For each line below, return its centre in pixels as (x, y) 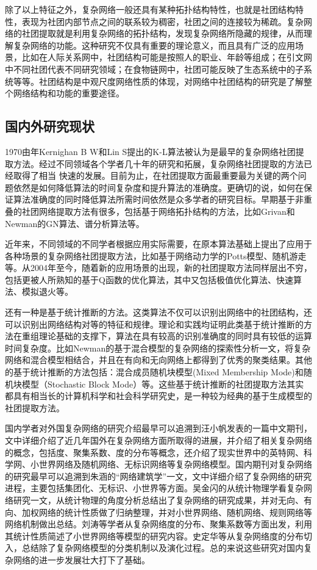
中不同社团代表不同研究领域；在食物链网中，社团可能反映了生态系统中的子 (154, 69)
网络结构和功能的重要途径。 (69, 93)
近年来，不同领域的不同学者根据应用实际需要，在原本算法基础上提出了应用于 (158, 244)
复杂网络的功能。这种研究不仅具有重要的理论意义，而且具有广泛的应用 (154, 45)
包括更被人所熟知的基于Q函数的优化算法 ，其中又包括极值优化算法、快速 (149, 279)
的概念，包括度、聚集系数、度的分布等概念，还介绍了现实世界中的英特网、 (154, 452)
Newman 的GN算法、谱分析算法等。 (75, 223)
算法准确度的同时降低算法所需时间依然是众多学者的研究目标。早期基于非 (158, 199)
